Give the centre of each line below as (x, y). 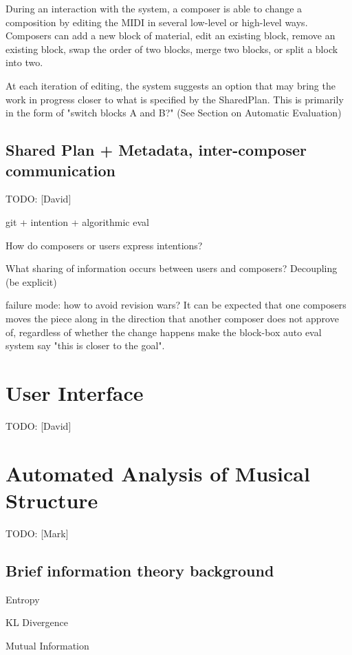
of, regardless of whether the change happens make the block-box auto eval (164, 332)
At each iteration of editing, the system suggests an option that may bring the (170, 85)
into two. (24, 62)
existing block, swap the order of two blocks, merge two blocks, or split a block (172, 49)
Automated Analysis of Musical (158, 473)
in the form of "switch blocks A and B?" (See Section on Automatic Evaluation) (174, 113)
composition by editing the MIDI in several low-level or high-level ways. (157, 22)
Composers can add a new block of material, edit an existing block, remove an (170, 35)
